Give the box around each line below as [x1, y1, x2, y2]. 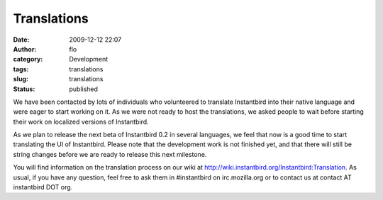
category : [13, 55, 43, 64]
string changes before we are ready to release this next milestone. [13, 150, 207, 158]
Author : [13, 45, 37, 53]
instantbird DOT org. [13, 183, 73, 192]
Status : [13, 85, 35, 93]
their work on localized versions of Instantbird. [13, 117, 149, 126]
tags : [13, 64, 29, 73]
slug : [13, 75, 28, 83]
